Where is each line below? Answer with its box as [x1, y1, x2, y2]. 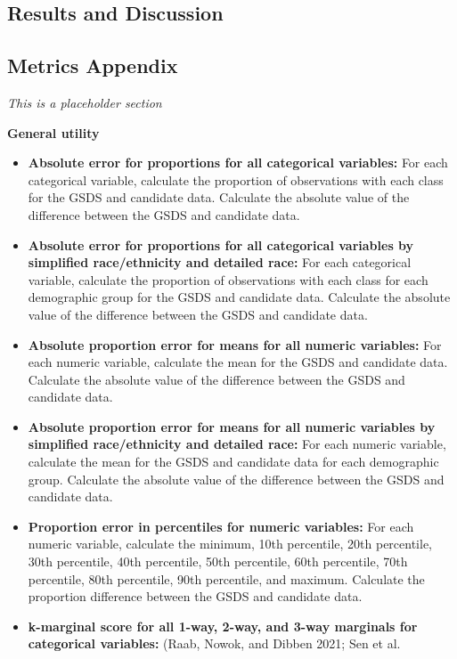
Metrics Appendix [7, 52, 178, 79]
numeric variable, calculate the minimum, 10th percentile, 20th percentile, [28, 534, 433, 553]
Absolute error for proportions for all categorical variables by [28, 235, 414, 254]
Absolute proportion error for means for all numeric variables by [28, 417, 436, 435]
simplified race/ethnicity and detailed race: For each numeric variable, [28, 435, 446, 453]
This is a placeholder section [7, 93, 162, 111]
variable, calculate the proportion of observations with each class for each [28, 270, 428, 289]
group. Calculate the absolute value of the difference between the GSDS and [28, 469, 445, 488]
